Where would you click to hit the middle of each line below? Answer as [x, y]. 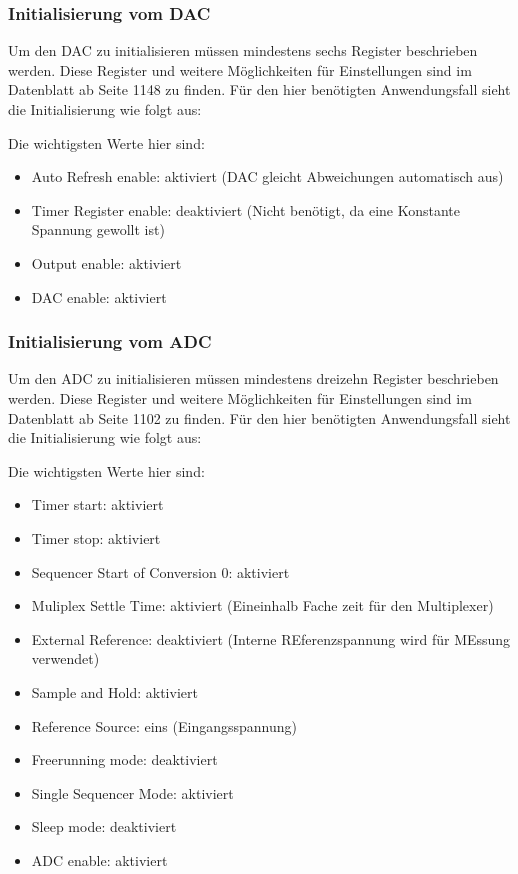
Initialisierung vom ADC [110, 341]
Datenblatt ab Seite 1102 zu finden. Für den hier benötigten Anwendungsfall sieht [259, 417]
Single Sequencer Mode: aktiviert [132, 792]
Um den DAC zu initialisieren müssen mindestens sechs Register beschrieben [243, 50]
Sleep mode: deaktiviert [104, 826]
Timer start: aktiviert [97, 504]
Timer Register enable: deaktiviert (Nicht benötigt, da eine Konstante [246, 209]
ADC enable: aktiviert [99, 859]
